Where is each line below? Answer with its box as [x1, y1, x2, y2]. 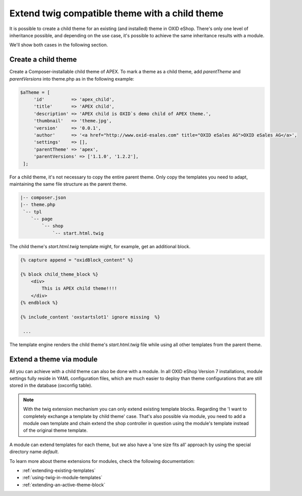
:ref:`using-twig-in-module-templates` [22, 475, 103, 481]
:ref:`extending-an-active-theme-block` [22, 482, 106, 488]
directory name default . [9, 449, 59, 455]
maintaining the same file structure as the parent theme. [9, 181, 128, 187]
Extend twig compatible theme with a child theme [9, 8, 224, 19]
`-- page [31, 216, 53, 222]
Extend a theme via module [9, 355, 98, 363]
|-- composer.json [20, 194, 66, 200]
